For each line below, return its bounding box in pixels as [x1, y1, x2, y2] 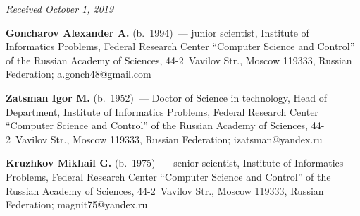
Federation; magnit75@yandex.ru [6, 197, 148, 212]
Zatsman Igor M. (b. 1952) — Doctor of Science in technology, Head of [6, 90, 328, 104]
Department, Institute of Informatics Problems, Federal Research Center [6, 104, 318, 119]
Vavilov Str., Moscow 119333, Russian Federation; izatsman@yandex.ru [15, 131, 323, 146]
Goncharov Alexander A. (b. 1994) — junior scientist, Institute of [6, 25, 309, 40]
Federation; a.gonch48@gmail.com [6, 66, 151, 81]
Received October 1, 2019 [6, 1, 114, 16]
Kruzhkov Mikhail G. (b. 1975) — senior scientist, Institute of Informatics [6, 155, 344, 170]
